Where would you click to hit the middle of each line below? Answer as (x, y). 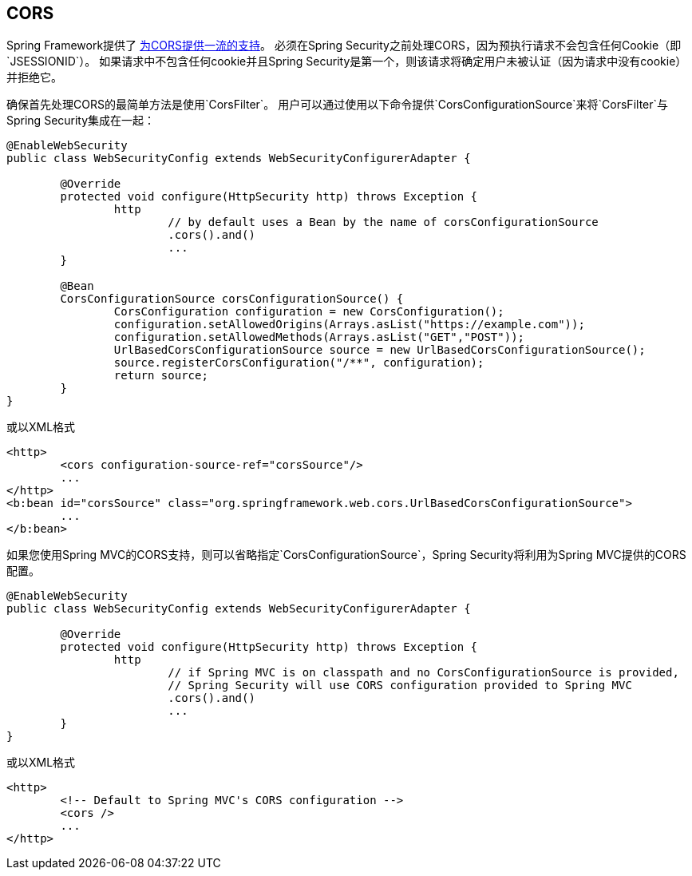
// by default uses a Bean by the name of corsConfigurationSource (383, 222)
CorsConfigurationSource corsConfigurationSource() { (232, 299)
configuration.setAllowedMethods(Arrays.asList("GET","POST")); (319, 337)
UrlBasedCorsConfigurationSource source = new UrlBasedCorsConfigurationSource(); (380, 350)
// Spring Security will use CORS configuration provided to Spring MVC (400, 686)
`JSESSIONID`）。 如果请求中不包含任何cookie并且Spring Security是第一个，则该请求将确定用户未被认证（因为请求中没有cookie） (347, 61)
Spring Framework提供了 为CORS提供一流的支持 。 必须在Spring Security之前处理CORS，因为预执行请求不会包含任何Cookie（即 (344, 46)
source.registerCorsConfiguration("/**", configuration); (299, 363)
